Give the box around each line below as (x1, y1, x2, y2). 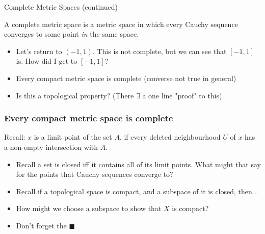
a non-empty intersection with (4, 141, 98, 152)
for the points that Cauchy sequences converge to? (16, 169, 173, 179)
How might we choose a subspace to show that (16, 203, 162, 214)
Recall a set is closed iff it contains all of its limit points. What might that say (16, 159, 261, 169)
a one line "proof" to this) (142, 90, 222, 100)
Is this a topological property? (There (16, 90, 134, 100)
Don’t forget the (16, 220, 67, 230)
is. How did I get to (16, 56, 77, 66)
